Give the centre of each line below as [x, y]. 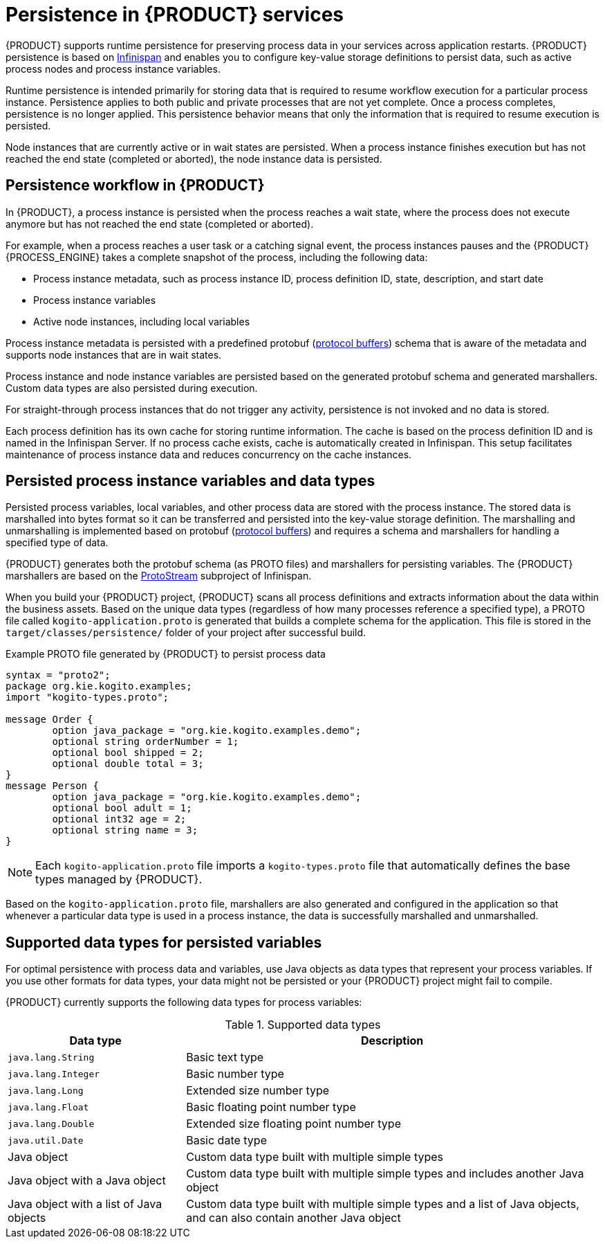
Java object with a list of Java [85, 1204]
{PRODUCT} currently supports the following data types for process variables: [184, 1002]
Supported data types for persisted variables [164, 942]
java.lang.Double [51, 1124]
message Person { [52, 786]
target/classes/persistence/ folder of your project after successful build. [186, 633]
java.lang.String [51, 1057]
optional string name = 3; [125, 830]
